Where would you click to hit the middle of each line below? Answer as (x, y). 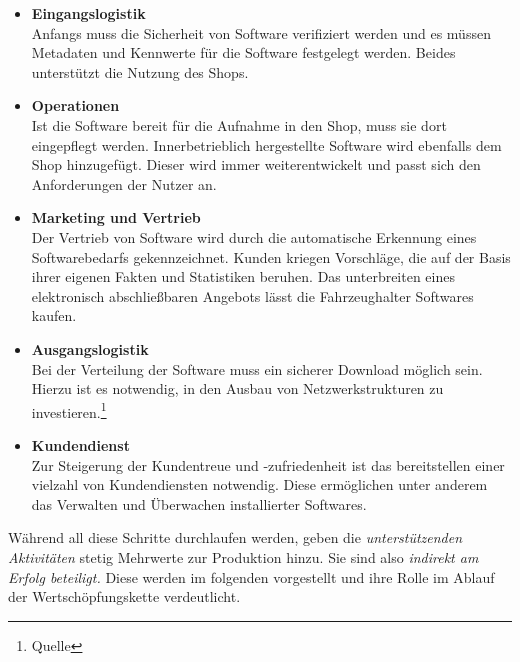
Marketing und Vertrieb (116, 217)
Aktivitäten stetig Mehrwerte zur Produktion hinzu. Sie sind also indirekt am (243, 556)
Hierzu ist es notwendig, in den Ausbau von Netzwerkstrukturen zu (237, 388)
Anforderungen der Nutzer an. (124, 183)
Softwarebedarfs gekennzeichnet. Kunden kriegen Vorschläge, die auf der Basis (271, 256)
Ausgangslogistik (90, 348)
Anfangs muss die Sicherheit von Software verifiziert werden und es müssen (261, 32)
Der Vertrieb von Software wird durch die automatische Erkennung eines (254, 236)
